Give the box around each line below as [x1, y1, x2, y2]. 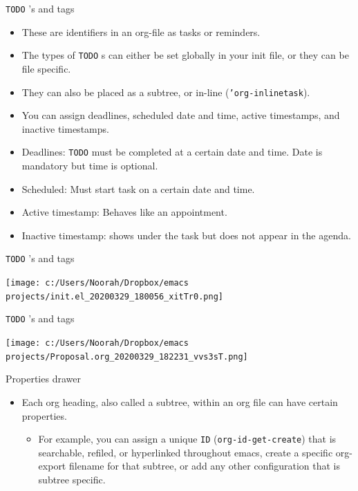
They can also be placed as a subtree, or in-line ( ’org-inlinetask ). [21, 84, 310, 99]
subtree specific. [38, 472, 106, 486]
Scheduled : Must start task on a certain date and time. [21, 181, 255, 196]
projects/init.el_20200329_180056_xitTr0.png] [6, 291, 223, 302]
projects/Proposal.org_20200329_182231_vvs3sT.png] [6, 351, 248, 362]
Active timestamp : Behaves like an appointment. [21, 205, 227, 219]
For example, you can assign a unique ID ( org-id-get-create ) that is [38, 432, 337, 446]
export [38, 458, 66, 473]
